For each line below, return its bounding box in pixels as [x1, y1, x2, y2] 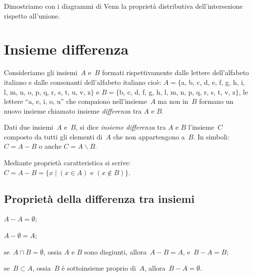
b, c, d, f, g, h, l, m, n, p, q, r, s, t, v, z [119, 86, 236, 97]
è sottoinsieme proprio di [62, 263, 136, 273]
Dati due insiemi [4, 122, 53, 132]
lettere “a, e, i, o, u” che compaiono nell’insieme [4, 96, 147, 106]
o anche [39, 141, 62, 151]
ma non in [158, 96, 189, 106]
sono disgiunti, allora [84, 246, 147, 256]
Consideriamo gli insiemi [4, 67, 78, 78]
